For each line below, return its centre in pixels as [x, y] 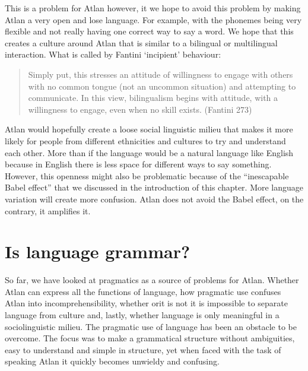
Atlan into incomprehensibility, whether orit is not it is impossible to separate [147, 303]
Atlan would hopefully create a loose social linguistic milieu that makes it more [149, 129]
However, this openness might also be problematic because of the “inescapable [147, 175]
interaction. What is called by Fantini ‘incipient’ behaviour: [113, 54]
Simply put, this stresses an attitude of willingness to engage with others [161, 74]
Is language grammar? [98, 251]
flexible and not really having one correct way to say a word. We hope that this [149, 31]
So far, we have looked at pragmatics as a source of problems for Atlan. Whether [152, 280]
